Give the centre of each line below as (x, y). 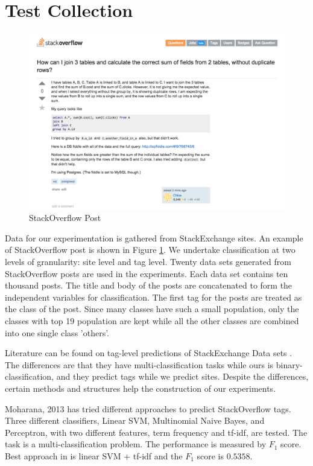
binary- (289, 364)
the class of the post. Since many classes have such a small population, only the (152, 309)
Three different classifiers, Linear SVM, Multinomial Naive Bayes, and (135, 420)
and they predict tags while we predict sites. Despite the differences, (182, 376)
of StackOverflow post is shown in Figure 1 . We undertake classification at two (150, 250)
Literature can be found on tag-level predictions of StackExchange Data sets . (149, 353)
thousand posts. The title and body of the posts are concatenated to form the (149, 285)
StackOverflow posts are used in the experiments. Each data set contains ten (147, 273)
